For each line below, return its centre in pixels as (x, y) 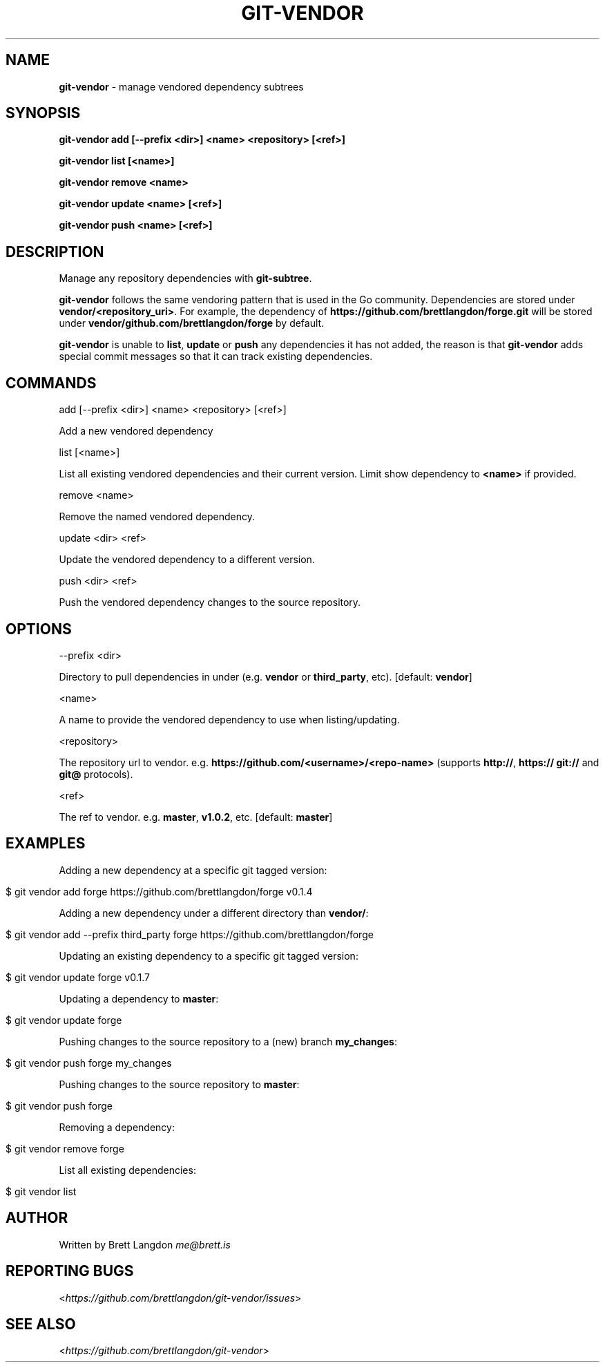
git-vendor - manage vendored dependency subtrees (181, 86)
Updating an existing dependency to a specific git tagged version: (209, 956)
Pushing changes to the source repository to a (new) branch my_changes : (228, 1041)
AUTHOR (37, 1218)
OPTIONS (39, 629)
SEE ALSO (41, 1324)
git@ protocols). (96, 774)
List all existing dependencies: (127, 1170)
